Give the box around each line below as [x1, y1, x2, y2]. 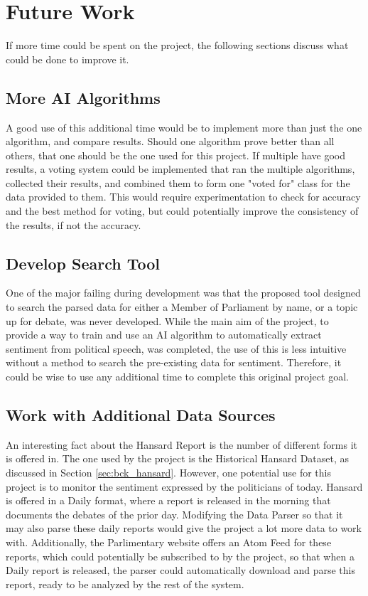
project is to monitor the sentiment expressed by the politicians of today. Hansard [6, 479, 363, 494]
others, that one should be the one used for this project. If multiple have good [6, 147, 346, 162]
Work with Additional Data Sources [6, 404, 276, 426]
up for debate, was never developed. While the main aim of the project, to [6, 313, 329, 328]
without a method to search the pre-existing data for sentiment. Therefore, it [6, 355, 342, 370]
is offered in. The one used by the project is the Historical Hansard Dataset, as [6, 451, 350, 466]
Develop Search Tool [6, 252, 160, 274]
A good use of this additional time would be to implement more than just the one [6, 119, 362, 134]
